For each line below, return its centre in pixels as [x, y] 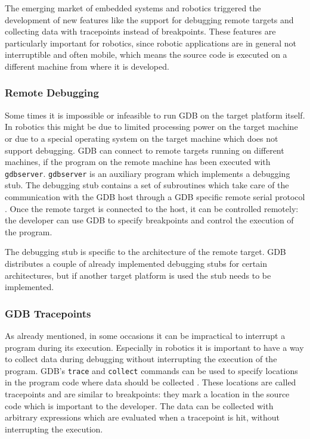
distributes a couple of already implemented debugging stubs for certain [136, 263]
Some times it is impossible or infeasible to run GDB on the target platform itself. [155, 115]
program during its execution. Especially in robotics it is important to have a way [154, 347]
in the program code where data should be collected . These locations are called [151, 382]
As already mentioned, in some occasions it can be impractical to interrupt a [145, 335]
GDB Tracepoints [48, 313]
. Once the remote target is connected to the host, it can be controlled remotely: [152, 208]
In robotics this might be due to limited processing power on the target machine [151, 127]
